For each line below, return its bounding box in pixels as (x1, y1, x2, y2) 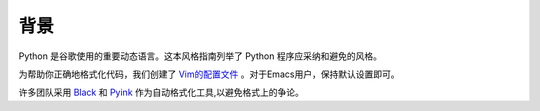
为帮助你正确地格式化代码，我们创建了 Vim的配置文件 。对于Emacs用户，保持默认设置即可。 (18, 68, 400, 80)
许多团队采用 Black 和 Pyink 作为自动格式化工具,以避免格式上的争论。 (18, 86, 305, 99)
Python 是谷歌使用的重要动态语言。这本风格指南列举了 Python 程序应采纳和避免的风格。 (18, 50, 382, 62)
